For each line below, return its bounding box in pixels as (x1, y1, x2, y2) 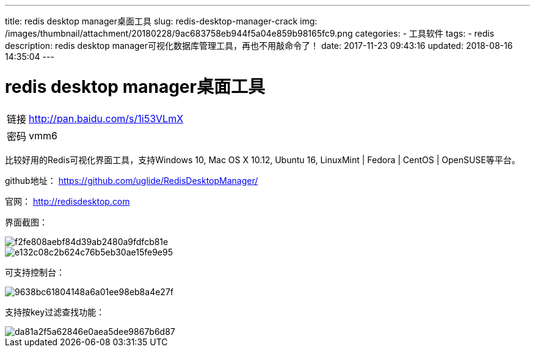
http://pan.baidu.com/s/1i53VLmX (29, 112, 184, 125)
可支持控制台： (5, 266, 65, 277)
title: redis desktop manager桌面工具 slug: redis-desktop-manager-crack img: (5, 16, 318, 26)
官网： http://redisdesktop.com (5, 196, 130, 207)
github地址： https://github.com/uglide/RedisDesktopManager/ (5, 175, 258, 186)
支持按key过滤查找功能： (5, 306, 105, 317)
